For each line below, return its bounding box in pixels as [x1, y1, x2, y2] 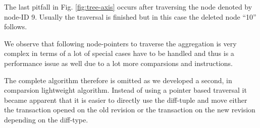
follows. [4, 21, 27, 32]
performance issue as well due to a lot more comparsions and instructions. [4, 57, 233, 68]
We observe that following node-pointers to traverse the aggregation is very [4, 38, 237, 48]
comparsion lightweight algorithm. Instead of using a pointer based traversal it [4, 85, 247, 95]
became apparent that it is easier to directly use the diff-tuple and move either [4, 94, 247, 105]
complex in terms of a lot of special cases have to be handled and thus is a [4, 48, 234, 58]
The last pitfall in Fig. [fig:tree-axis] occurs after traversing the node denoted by [4, 2, 252, 12]
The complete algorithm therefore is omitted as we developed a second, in [4, 75, 232, 85]
